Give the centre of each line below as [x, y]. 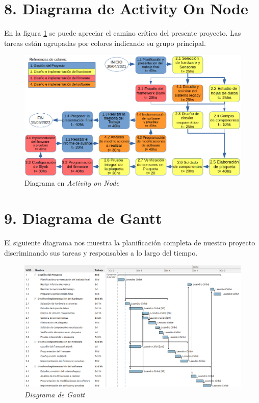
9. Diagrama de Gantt [83, 218]
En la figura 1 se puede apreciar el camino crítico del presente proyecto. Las [123, 33]
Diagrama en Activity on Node [72, 183]
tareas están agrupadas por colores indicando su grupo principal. [105, 43]
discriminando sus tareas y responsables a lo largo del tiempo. [101, 252]
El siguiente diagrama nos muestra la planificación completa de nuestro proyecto [130, 243]
